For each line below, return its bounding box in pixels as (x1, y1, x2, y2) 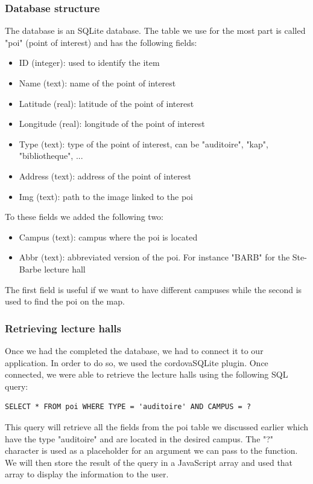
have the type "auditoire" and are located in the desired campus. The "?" (5, 432, 274, 445)
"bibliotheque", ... (19, 149, 83, 162)
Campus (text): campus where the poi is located (19, 230, 198, 243)
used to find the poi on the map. (5, 295, 125, 308)
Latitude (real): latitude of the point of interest (19, 97, 194, 109)
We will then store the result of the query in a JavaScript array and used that (5, 456, 293, 468)
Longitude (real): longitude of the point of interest (19, 117, 205, 130)
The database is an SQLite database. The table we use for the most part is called (5, 24, 306, 37)
